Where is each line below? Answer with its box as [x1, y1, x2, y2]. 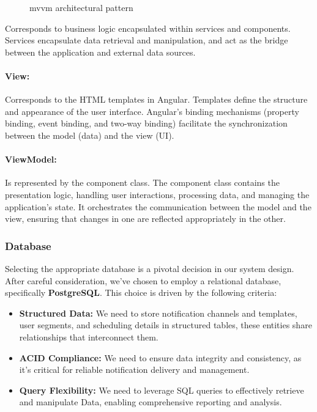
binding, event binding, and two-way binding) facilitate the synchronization [5, 117, 288, 130]
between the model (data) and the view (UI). [5, 128, 174, 141]
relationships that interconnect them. [19, 330, 158, 343]
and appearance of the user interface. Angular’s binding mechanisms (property [5, 105, 299, 117]
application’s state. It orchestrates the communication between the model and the [5, 200, 311, 213]
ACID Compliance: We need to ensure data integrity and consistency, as [19, 351, 302, 364]
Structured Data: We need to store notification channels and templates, [19, 306, 297, 319]
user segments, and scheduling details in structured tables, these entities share [19, 318, 312, 331]
